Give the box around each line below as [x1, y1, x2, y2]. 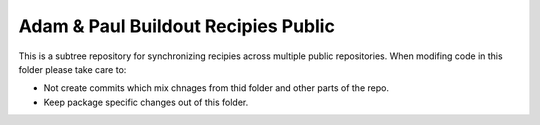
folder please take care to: [18, 63, 127, 75]
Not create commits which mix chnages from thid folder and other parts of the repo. [43, 82, 390, 94]
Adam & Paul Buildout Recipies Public [18, 15, 335, 37]
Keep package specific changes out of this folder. [43, 96, 249, 108]
